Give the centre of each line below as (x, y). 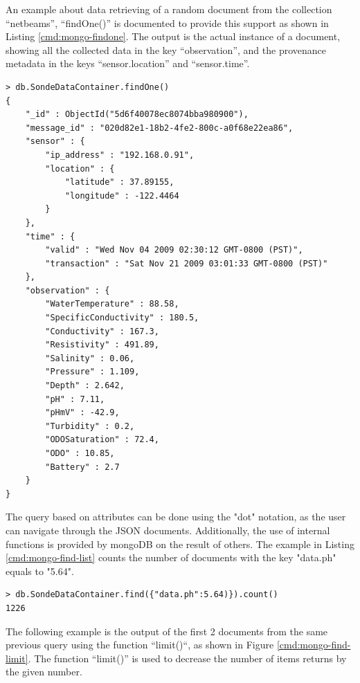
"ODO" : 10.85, (80, 453)
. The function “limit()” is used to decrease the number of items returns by (187, 658)
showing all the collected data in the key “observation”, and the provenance (166, 49)
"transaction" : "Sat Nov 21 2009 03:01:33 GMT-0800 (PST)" (187, 263)
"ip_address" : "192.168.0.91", (120, 155)
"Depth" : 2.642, (85, 386)
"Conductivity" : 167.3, (102, 331)
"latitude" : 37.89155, (119, 182)
